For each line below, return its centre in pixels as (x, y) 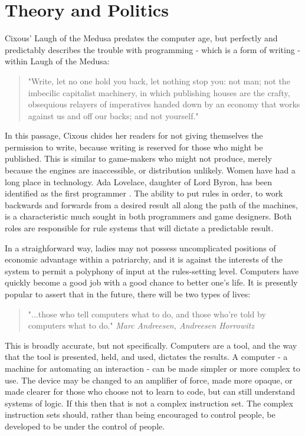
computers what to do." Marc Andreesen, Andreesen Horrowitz (141, 325)
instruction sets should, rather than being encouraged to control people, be (140, 414)
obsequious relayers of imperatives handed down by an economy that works (164, 104)
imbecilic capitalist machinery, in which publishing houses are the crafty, (159, 92)
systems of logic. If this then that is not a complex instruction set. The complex (149, 403)
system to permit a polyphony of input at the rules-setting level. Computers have (152, 271)
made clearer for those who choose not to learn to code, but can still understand (150, 391)
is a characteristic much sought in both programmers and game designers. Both (148, 216)
